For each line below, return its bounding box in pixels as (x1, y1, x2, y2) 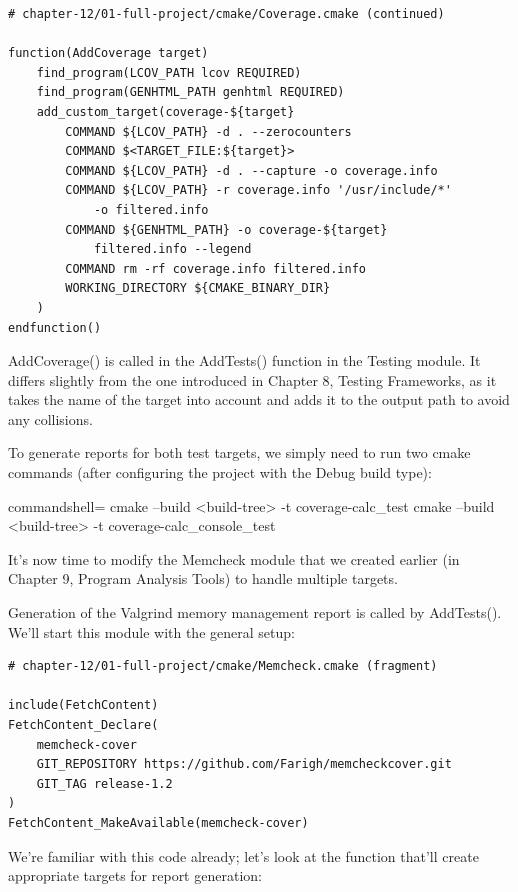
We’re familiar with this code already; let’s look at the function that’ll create (8, 845, 479, 866)
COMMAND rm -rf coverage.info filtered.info (65, 261, 366, 276)
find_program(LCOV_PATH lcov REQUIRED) (36, 65, 302, 80)
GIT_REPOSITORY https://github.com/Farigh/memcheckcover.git (36, 757, 452, 772)
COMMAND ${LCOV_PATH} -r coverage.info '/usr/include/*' (65, 183, 452, 198)
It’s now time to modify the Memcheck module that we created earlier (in (8, 548, 460, 569)
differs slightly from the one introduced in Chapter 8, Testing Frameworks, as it (8, 369, 497, 390)
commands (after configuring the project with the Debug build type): (8, 462, 432, 483)
